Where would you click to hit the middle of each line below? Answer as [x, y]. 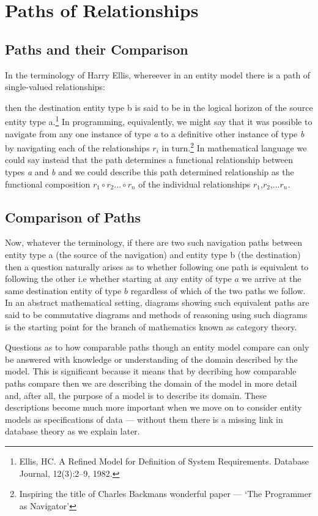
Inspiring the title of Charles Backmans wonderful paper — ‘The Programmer [165, 494]
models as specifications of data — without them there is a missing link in [144, 419]
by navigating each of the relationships [77, 147]
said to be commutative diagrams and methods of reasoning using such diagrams [156, 314]
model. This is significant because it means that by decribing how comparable [151, 371]
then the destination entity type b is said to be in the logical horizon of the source [159, 107]
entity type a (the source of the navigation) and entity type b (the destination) [153, 255]
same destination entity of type [63, 290]
